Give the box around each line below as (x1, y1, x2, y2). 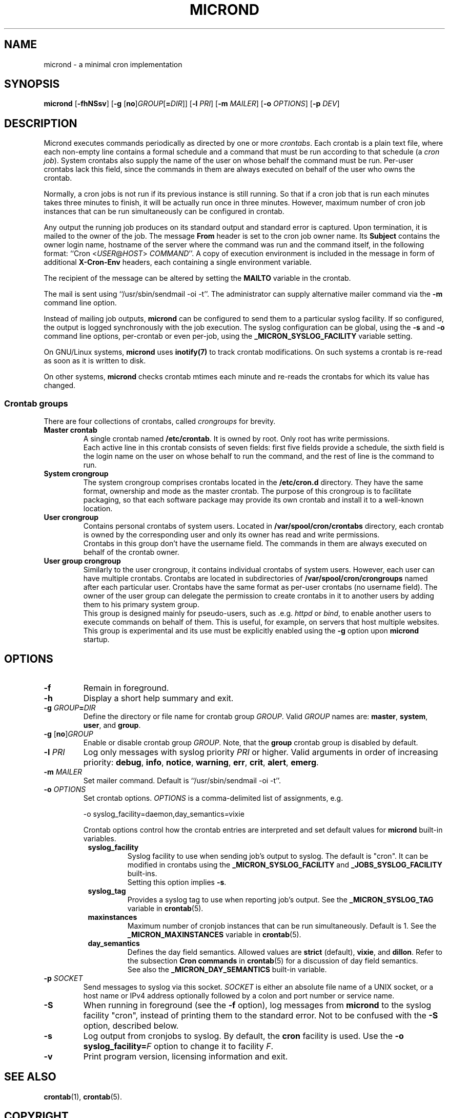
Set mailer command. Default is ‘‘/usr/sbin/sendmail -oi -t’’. (83, 776, 281, 785)
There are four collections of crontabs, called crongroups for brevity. (44, 417, 276, 426)
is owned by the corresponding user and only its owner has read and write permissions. (83, 530, 380, 539)
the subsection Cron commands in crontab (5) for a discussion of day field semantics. (127, 956, 418, 965)
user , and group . (83, 720, 141, 729)
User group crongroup (44, 556, 121, 566)
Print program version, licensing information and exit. (83, 1051, 288, 1062)
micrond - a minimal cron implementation (44, 60, 182, 69)
